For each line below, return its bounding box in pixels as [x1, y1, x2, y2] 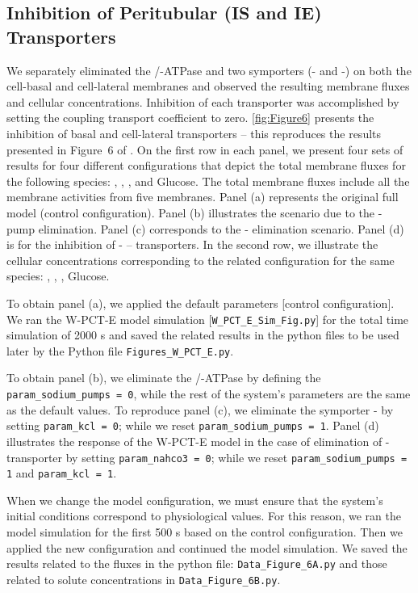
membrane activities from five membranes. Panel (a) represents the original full [6, 188, 399, 205]
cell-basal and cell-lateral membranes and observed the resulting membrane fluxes [6, 78, 410, 95]
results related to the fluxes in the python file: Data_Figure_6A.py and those [6, 555, 387, 572]
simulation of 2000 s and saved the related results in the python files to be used [6, 326, 399, 343]
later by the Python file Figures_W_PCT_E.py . [6, 342, 234, 359]
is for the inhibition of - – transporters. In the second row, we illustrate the [6, 236, 378, 253]
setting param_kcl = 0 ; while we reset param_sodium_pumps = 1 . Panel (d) [6, 417, 379, 434]
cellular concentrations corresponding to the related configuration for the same [6, 251, 395, 268]
